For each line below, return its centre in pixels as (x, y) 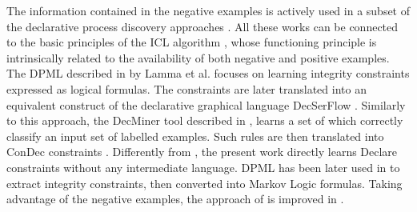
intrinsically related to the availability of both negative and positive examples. (198, 57)
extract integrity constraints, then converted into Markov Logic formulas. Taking (204, 183)
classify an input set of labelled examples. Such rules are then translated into (195, 136)
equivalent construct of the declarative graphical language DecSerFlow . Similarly (206, 104)
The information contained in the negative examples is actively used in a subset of (208, 10)
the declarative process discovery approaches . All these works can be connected (202, 26)
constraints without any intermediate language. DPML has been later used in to (203, 167)
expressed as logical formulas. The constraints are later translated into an (186, 88)
